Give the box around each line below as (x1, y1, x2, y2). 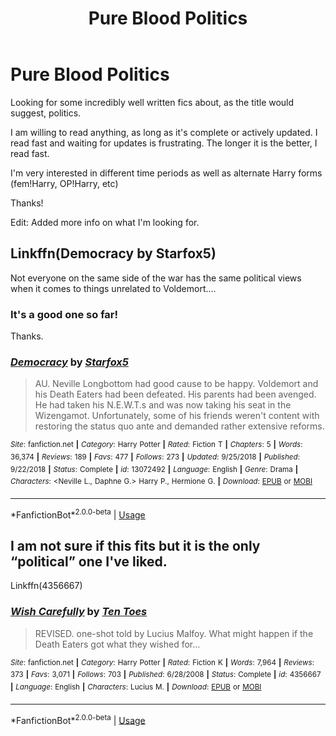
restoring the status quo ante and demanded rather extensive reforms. (34, 420, 325, 432)
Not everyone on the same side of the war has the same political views (10, 272, 302, 284)
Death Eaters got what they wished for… (34, 638, 201, 650)
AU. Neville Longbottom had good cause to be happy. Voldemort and (34, 378, 319, 390)
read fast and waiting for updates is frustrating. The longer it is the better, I (10, 137, 318, 149)
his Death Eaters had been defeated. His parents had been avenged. (34, 388, 317, 401)
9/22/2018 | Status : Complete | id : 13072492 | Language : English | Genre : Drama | (10, 464, 298, 474)
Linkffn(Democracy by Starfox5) (10, 245, 217, 262)
